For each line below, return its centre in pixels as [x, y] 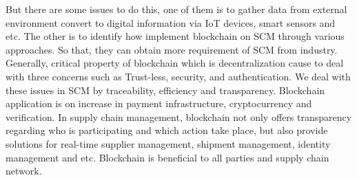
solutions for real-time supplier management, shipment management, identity [168, 143]
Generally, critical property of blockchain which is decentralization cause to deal [175, 63]
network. [24, 171]
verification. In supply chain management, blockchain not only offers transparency [179, 116]
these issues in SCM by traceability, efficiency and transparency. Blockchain [165, 90]
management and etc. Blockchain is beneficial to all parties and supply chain [167, 157]
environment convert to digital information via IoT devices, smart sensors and [171, 22]
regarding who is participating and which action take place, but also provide [167, 130]
